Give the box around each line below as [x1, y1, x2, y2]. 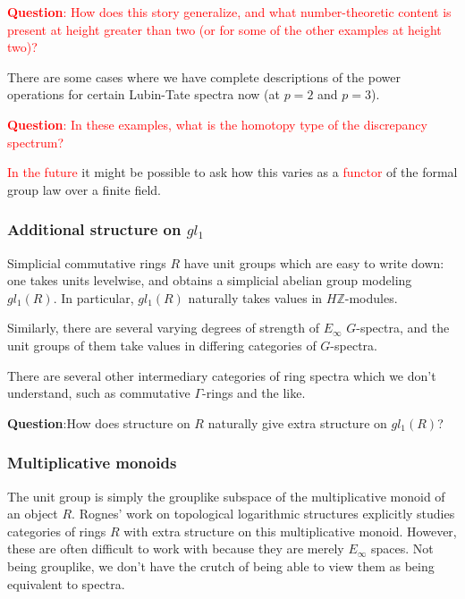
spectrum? [7, 132, 64, 151]
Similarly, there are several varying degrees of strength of [7, 318, 319, 337]
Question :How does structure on [7, 413, 190, 432]
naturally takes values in [188, 288, 323, 307]
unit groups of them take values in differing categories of [7, 335, 317, 354]
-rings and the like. [202, 384, 306, 402]
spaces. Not [370, 539, 434, 558]
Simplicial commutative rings [7, 253, 166, 272]
